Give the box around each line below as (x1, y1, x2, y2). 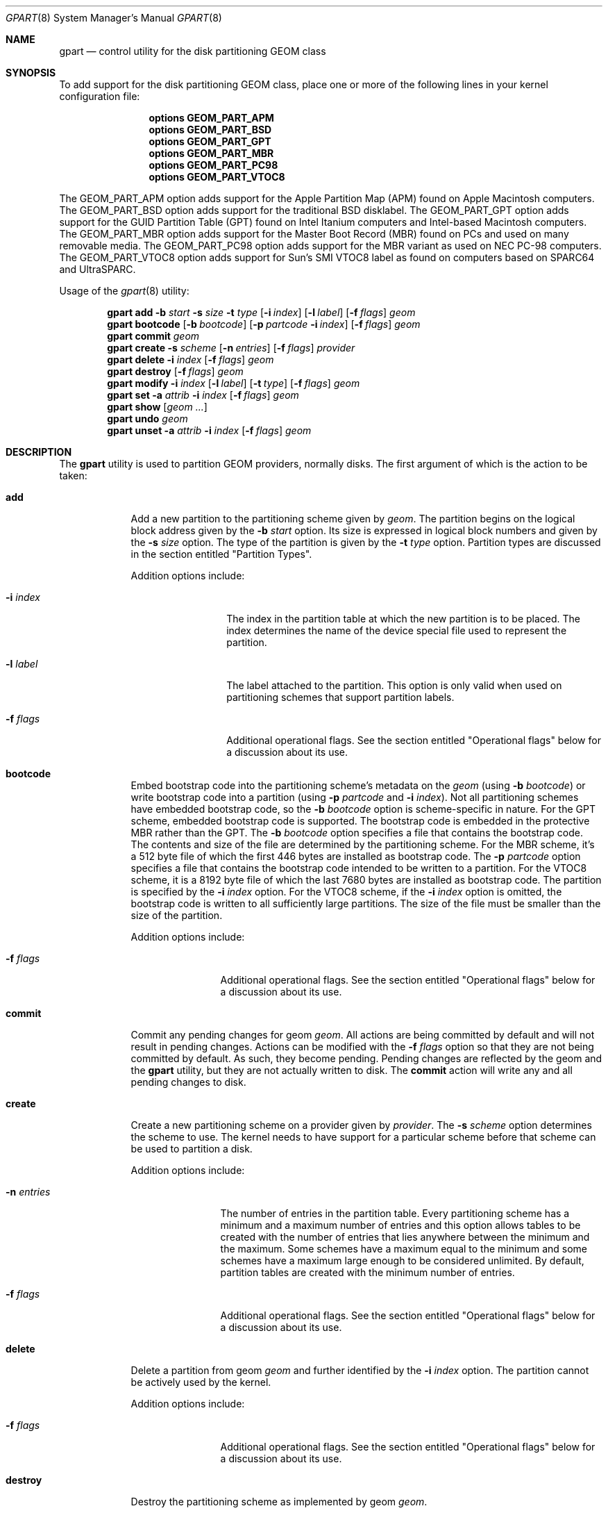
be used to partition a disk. (130, 1143, 253, 1155)
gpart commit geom (107, 330, 200, 342)
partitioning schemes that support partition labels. (226, 691, 455, 703)
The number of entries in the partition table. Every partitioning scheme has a (220, 1207, 570, 1219)
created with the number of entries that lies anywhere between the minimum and (220, 1231, 590, 1243)
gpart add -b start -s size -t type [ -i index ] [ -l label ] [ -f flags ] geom (107, 306, 416, 318)
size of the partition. (130, 909, 223, 921)
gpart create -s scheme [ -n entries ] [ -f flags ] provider (107, 342, 355, 354)
